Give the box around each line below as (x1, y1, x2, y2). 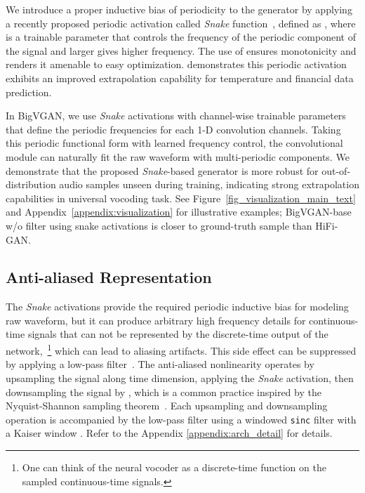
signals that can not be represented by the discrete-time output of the (27, 327, 328, 341)
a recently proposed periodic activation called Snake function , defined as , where (6, 15, 356, 30)
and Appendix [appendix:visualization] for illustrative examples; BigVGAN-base (6, 204, 352, 219)
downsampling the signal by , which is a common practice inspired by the (6, 384, 321, 399)
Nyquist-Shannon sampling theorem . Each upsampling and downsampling (6, 398, 328, 413)
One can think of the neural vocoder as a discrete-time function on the (22, 459, 326, 474)
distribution (6, 177, 56, 192)
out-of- (321, 163, 351, 178)
